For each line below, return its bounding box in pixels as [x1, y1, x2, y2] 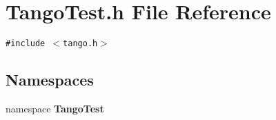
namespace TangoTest [6, 101, 104, 115]
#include [6, 39, 46, 49]
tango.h [63, 39, 98, 49]
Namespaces [6, 69, 94, 90]
